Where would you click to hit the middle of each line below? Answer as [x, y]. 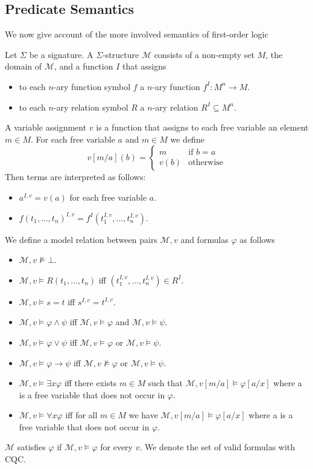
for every [116, 447]
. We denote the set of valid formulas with [217, 447]
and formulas [204, 239]
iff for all [81, 415]
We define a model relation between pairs [81, 239]
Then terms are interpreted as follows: [75, 177]
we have [143, 415]
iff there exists [90, 383]
